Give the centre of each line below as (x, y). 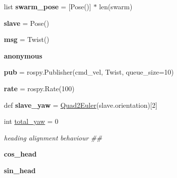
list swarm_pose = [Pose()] (48, 6)
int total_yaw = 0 (31, 121)
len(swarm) (116, 6)
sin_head (20, 170)
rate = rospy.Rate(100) (39, 88)
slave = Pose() (27, 23)
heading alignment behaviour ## (53, 137)
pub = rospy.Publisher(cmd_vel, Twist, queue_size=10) (89, 72)
